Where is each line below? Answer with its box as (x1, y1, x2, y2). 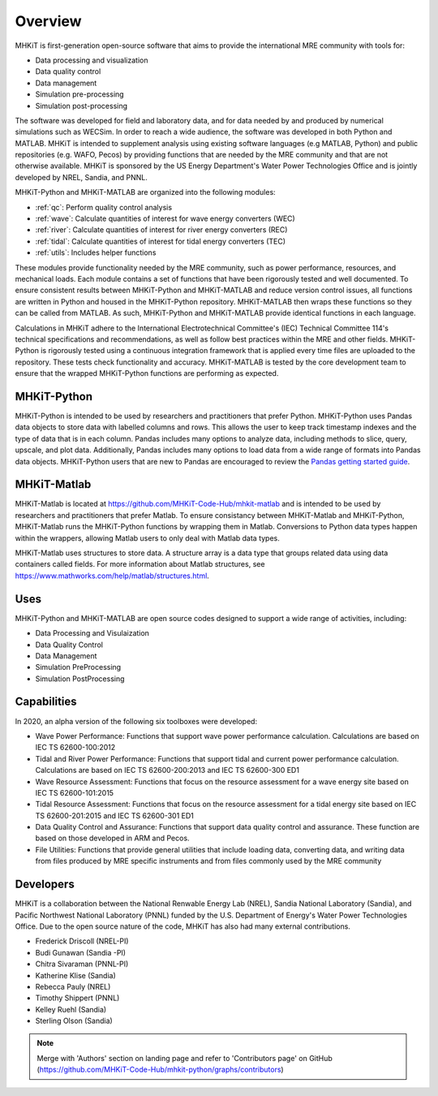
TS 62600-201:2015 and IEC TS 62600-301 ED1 (35, 810, 195, 820)
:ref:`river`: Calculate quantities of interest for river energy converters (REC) (35, 225, 288, 235)
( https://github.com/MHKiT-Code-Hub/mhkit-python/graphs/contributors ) (36, 1064, 284, 1075)
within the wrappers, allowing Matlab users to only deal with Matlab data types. (15, 533, 280, 543)
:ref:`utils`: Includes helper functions (35, 248, 157, 257)
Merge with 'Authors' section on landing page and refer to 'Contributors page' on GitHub (36, 1053, 333, 1063)
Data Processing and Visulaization (35, 628, 150, 638)
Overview (15, 12, 82, 30)
